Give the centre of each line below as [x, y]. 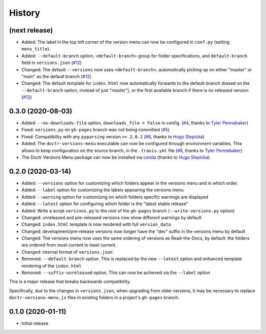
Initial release [35, 323]
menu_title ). [36, 49]
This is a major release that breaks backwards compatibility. [70, 282]
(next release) [31, 30]
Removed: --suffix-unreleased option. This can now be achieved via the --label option [116, 273]
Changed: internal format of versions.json [67, 252]
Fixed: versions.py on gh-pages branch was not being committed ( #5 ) [96, 130]
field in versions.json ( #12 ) [52, 63]
